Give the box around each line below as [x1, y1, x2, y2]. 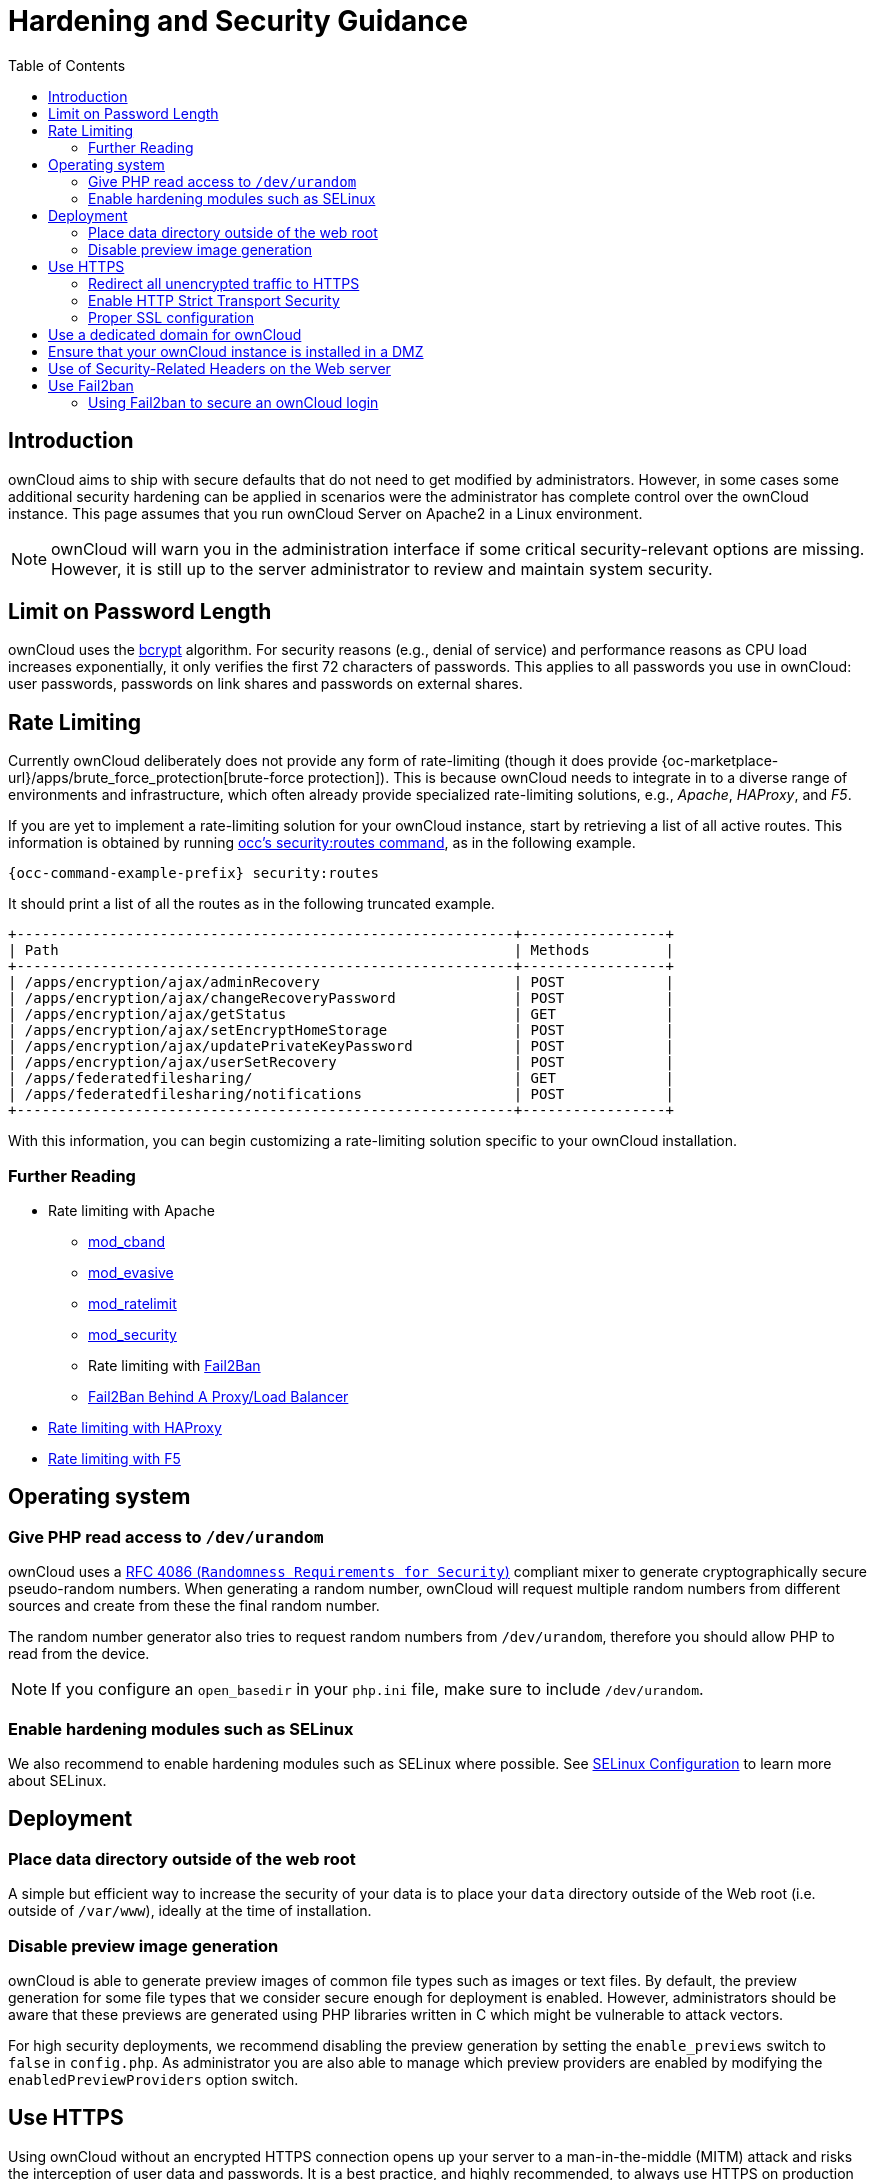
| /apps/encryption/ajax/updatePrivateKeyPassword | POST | [8, 1038, 674, 1055]
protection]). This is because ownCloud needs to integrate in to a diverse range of [307, 769, 848, 787]
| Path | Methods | [8, 942, 674, 959]
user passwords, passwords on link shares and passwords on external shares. [8, 675, 523, 693]
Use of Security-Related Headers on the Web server [48, 359, 391, 377]
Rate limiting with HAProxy [48, 1419, 222, 1437]
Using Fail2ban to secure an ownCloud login [88, 393, 379, 411]
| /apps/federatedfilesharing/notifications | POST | [8, 1086, 674, 1103]
